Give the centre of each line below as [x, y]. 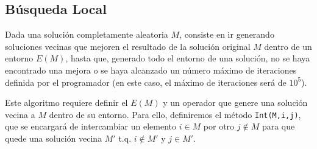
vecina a [20, 114]
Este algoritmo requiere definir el [66, 102]
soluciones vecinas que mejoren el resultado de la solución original [128, 46]
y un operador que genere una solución [235, 102]
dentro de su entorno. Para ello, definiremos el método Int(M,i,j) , [175, 114]
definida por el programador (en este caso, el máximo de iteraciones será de [146, 82]
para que [278, 126]
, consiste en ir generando [227, 34]
